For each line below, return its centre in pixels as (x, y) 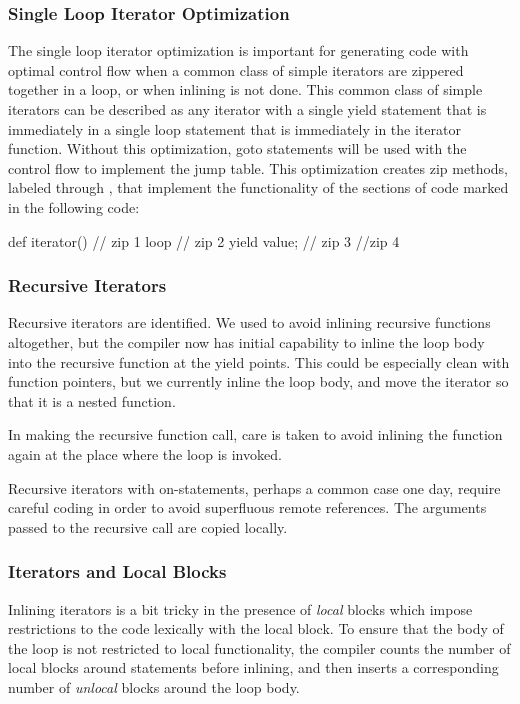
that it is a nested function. (92, 400)
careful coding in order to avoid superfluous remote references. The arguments (247, 507)
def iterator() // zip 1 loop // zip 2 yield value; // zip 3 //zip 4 (204, 240)
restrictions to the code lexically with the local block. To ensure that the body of (256, 628)
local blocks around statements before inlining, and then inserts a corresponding (253, 667)
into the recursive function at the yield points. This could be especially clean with (259, 361)
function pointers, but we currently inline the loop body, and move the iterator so (258, 381)
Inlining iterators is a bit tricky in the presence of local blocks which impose (240, 608)
